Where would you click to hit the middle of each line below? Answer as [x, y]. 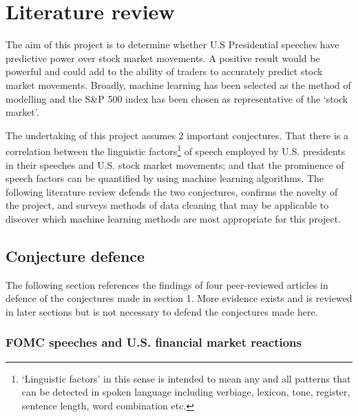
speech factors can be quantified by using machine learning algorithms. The [165, 178]
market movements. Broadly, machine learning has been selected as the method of [178, 84]
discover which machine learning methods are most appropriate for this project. [173, 218]
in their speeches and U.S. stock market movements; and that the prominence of [175, 164]
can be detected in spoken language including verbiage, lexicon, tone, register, [186, 392]
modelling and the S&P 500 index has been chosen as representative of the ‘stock [177, 98]
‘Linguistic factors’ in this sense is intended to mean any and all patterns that [186, 378]
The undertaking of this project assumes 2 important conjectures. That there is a [177, 135]
